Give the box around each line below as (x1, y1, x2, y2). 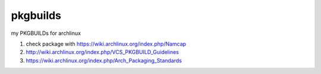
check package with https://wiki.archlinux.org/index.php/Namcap (26, 40, 187, 47)
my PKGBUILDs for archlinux (11, 30, 81, 37)
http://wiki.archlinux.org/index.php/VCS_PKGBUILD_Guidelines (26, 49, 180, 56)
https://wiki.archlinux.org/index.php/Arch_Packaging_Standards (26, 57, 182, 64)
